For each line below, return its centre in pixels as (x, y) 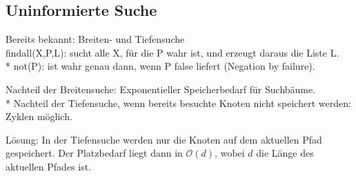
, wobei (230, 153)
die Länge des (285, 153)
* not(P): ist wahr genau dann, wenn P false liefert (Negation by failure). (160, 66)
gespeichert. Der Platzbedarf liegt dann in (94, 153)
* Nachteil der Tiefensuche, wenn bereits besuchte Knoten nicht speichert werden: (178, 102)
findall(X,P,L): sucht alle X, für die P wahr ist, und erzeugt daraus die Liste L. (172, 52)
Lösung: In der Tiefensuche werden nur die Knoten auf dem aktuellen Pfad (164, 139)
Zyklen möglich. (39, 116)
